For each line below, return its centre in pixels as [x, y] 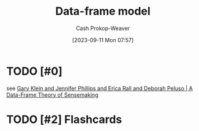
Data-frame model [103, 11]
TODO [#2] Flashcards [64, 119]
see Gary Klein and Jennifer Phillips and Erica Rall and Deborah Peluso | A [99, 88]
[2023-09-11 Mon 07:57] [103, 40]
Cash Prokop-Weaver [103, 28]
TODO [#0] [34, 71]
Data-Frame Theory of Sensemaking [52, 95]
